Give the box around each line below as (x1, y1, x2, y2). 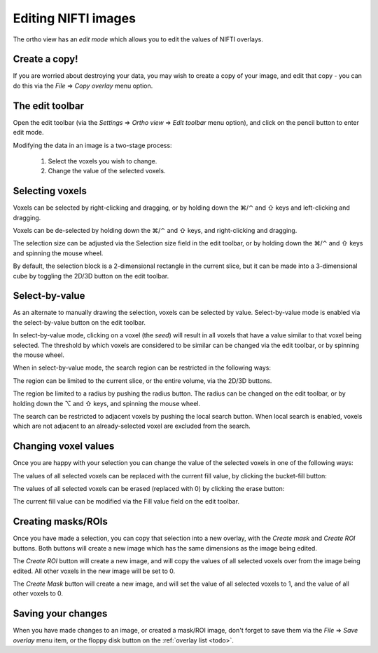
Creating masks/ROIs (13, 516, 108, 527)
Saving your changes (13, 607, 108, 620)
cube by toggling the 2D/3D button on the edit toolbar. (13, 271, 169, 280)
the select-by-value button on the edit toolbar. (13, 318, 146, 326)
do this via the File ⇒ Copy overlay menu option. (13, 81, 153, 90)
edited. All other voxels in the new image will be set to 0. (13, 567, 176, 575)
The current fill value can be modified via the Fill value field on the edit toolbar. (13, 497, 239, 506)
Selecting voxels (13, 185, 87, 197)
